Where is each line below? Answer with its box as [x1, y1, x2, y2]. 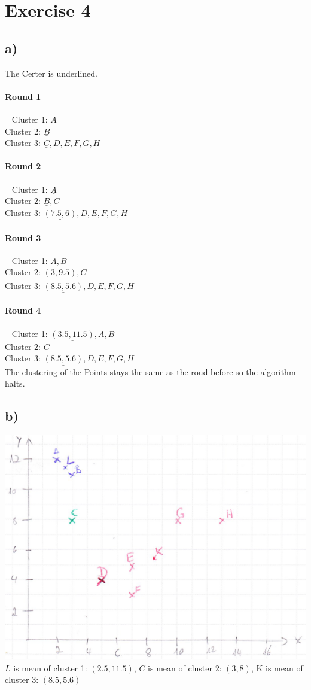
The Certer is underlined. [5, 66, 97, 79]
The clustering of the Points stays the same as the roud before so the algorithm [5, 365, 296, 378]
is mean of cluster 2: [148, 661, 222, 674]
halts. [5, 377, 25, 390]
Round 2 [5, 160, 41, 172]
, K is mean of [251, 661, 303, 674]
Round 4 [5, 304, 41, 317]
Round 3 [5, 231, 41, 244]
